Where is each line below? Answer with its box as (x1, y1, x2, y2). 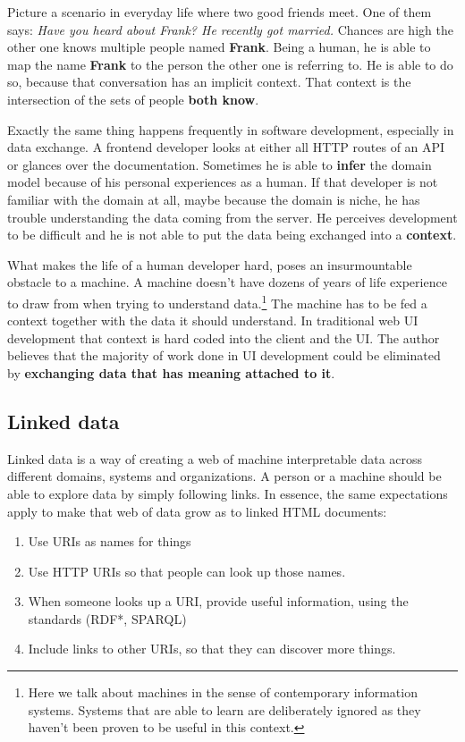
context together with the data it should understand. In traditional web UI (7, 311, 418, 330)
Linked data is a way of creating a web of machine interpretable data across (7, 449, 423, 468)
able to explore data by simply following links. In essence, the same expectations (7, 484, 448, 502)
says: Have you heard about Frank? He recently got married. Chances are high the (7, 20, 453, 38)
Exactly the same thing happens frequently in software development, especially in (7, 120, 454, 139)
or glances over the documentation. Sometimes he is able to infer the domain (7, 155, 432, 173)
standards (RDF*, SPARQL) (28, 609, 187, 628)
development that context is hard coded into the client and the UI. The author (7, 328, 440, 347)
